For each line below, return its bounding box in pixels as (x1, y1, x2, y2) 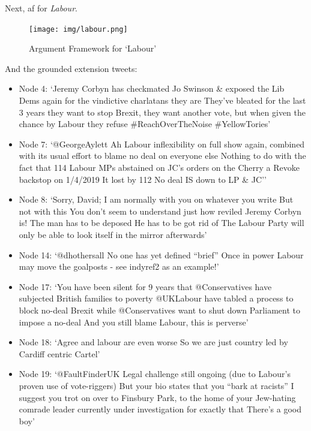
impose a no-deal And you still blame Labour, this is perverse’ (19, 315, 249, 328)
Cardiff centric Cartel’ (19, 347, 100, 360)
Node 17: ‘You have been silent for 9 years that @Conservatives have (19, 280, 272, 293)
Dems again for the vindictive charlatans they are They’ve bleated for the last (19, 94, 306, 107)
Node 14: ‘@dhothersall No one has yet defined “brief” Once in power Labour (19, 248, 304, 261)
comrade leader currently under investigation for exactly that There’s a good (19, 403, 302, 415)
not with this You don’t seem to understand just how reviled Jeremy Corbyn (19, 204, 301, 217)
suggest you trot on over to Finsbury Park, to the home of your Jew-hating (19, 391, 296, 403)
